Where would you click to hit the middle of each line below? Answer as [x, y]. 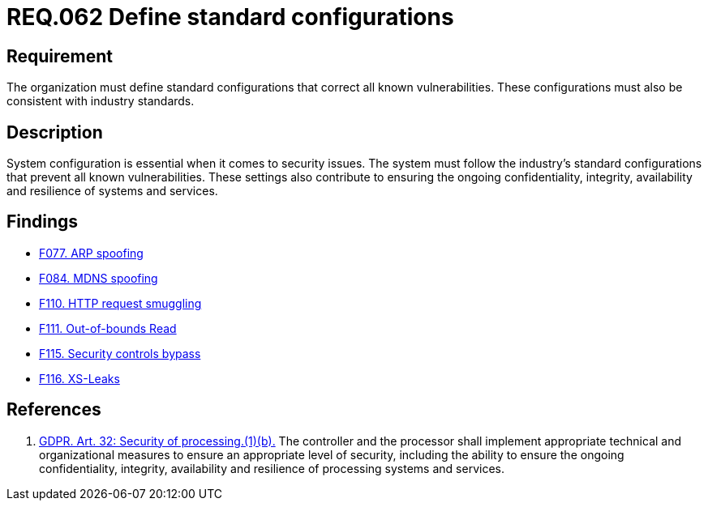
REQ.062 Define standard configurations [230, 17]
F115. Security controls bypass [120, 353]
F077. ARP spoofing [91, 253]
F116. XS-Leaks [79, 378]
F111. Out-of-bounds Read [108, 328]
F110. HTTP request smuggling [120, 303]
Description [55, 132]
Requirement [60, 56]
